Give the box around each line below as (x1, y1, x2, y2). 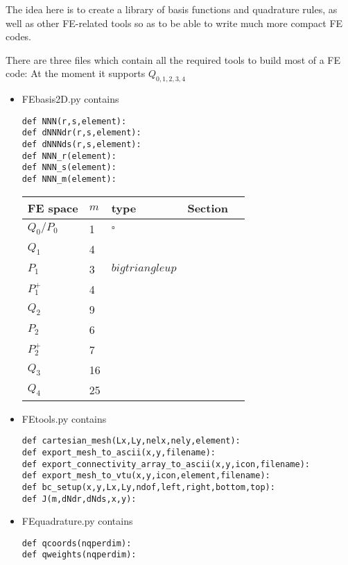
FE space (27, 199, 78, 216)
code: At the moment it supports (6, 66, 146, 81)
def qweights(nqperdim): (21, 550, 137, 560)
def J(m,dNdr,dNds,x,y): (21, 494, 137, 504)
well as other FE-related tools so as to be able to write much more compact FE (6, 15, 343, 30)
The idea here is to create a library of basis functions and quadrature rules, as (6, 2, 338, 16)
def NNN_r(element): (21, 151, 116, 161)
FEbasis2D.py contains (21, 92, 119, 106)
